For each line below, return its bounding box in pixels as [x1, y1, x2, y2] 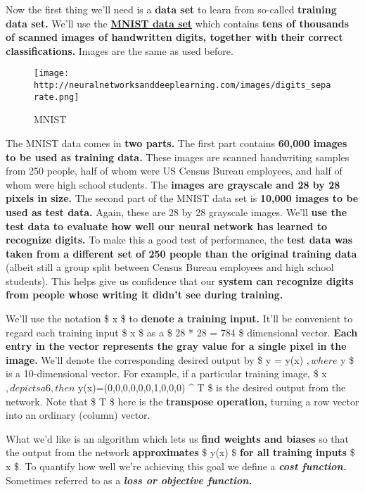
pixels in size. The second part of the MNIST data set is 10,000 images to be [6, 191, 359, 206]
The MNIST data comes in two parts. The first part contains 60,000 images [6, 135, 347, 150]
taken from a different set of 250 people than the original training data [6, 246, 357, 260]
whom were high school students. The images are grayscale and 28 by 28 [6, 177, 340, 191]
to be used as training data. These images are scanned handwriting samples [6, 149, 350, 164]
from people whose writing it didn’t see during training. [6, 287, 283, 302]
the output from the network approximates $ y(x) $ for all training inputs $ [6, 445, 355, 460]
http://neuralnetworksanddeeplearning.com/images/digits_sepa [34, 80, 331, 91]
